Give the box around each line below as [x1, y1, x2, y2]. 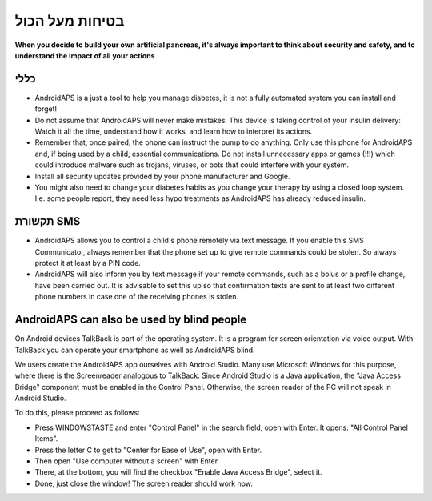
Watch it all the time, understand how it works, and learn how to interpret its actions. [34, 126, 313, 136]
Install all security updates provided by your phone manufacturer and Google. [34, 171, 290, 181]
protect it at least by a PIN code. [34, 259, 142, 268]
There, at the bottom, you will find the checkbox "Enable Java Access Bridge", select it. [34, 467, 322, 477]
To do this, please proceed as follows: [14, 408, 140, 418]
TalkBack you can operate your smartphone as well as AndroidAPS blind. [14, 345, 255, 355]
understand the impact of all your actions [14, 50, 155, 60]
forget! [34, 104, 58, 114]
